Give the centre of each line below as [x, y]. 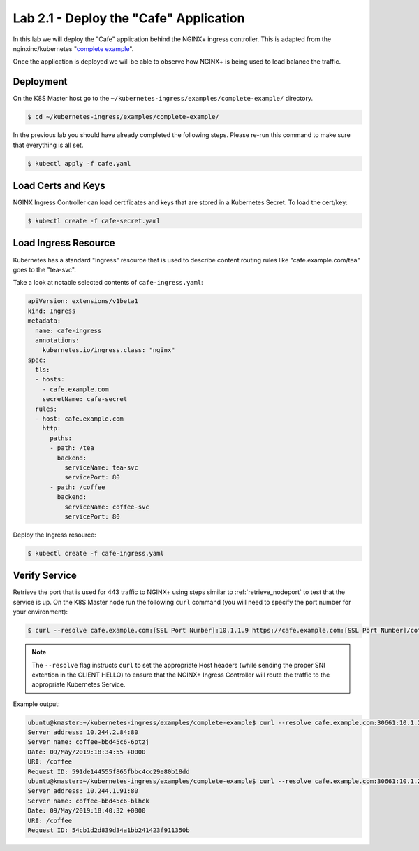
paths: [61, 438]
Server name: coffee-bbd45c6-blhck [88, 801]
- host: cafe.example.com [79, 419]
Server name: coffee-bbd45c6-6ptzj [88, 742]
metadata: [44, 321]
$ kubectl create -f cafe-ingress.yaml [96, 553]
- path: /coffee [78, 487]
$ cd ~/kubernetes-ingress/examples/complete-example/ [123, 117]
